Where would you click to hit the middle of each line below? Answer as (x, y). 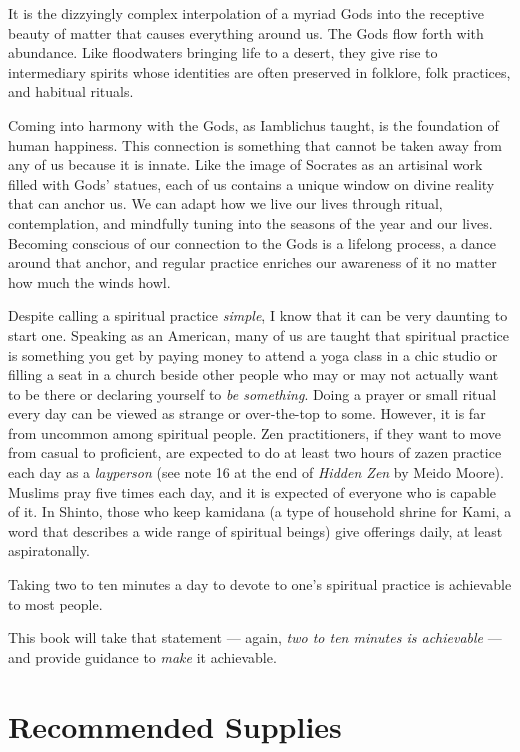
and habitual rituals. (71, 91)
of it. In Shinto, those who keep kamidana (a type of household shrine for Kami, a (260, 511)
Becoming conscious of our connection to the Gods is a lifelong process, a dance (252, 242)
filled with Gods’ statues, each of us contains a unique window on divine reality (251, 183)
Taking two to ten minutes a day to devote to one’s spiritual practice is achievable (260, 584)
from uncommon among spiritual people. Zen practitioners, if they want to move (255, 432)
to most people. (55, 603)
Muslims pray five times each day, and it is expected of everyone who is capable (252, 491)
